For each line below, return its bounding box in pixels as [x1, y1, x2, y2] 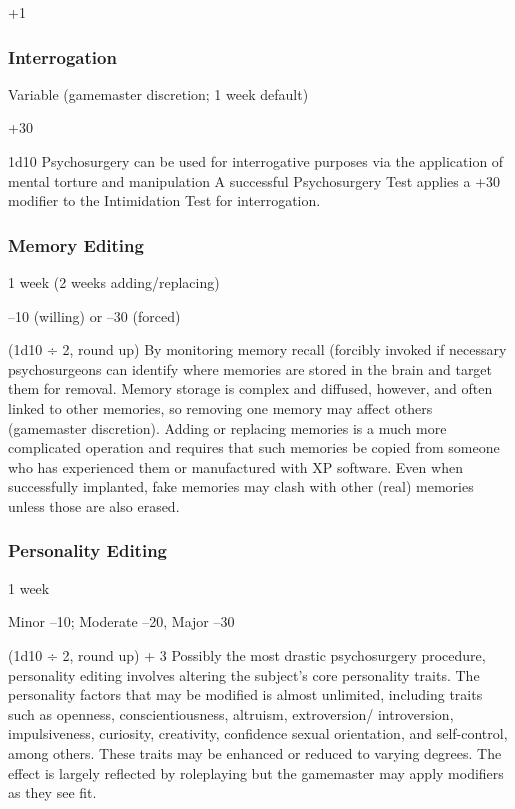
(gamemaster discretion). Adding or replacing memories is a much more [8, 417, 447, 438]
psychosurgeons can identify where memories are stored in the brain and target [8, 358, 493, 379]
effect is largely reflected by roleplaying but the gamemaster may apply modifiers [8, 762, 504, 783]
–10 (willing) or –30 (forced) [8, 305, 181, 326]
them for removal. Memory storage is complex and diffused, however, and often [8, 378, 493, 399]
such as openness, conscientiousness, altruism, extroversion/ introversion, [8, 703, 454, 724]
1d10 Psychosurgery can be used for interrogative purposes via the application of [8, 151, 504, 171]
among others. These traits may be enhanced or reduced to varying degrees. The [8, 742, 502, 763]
